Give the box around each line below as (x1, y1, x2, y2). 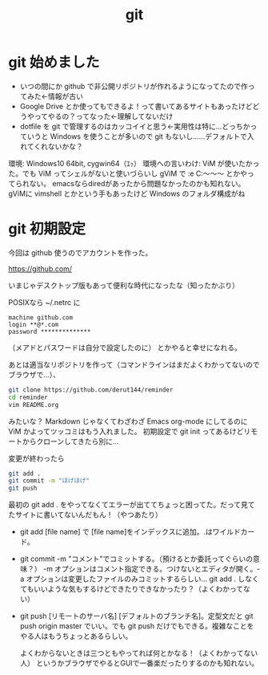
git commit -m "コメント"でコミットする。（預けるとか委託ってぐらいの (19, 554, 254, 563)
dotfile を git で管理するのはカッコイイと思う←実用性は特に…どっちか (19, 121, 250, 131)
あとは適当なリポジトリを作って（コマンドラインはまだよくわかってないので (8, 360, 260, 369)
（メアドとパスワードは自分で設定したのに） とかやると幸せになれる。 (8, 343, 242, 352)
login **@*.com (8, 320, 59, 328)
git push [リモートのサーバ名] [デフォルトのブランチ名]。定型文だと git (19, 612, 254, 621)
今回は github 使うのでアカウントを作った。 (8, 247, 153, 258)
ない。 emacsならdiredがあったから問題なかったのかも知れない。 (29, 178, 246, 188)
